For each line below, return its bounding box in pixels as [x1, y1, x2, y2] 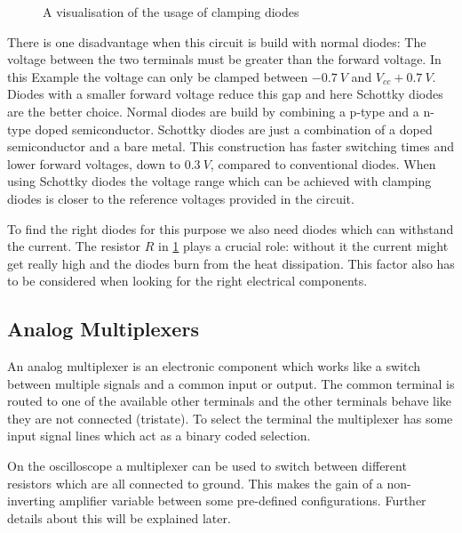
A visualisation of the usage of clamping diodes [43, 3, 299, 20]
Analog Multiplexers [7, 315, 199, 343]
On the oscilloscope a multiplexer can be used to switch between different [7, 456, 407, 475]
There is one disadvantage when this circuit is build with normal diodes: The [7, 32, 426, 51]
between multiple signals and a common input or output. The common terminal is [7, 374, 455, 392]
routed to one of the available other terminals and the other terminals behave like [7, 392, 452, 410]
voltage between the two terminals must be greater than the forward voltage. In [7, 50, 442, 69]
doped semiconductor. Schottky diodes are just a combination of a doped [35, 119, 433, 138]
